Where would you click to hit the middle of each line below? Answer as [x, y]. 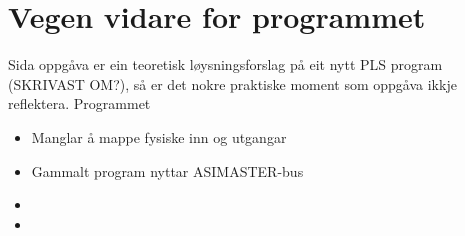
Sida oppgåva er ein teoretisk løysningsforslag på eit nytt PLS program [225, 64]
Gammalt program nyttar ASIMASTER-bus [167, 170]
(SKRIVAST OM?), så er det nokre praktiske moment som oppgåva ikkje [232, 83]
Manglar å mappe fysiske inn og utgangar [159, 136]
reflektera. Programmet [79, 103]
